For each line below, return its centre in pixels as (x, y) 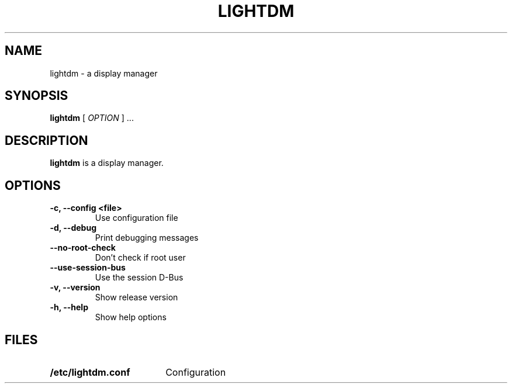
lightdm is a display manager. (107, 163)
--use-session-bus (88, 268)
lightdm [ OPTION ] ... (92, 118)
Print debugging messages (147, 238)
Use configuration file (136, 218)
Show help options (131, 317)
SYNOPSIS (37, 96)
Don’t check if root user (140, 258)
